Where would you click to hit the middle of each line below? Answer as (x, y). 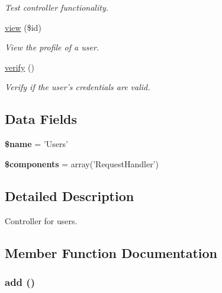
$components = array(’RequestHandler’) (82, 163)
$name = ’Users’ (36, 144)
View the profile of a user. (52, 47)
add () (20, 281)
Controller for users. (41, 220)
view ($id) (23, 27)
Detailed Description (70, 195)
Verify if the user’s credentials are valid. (78, 87)
